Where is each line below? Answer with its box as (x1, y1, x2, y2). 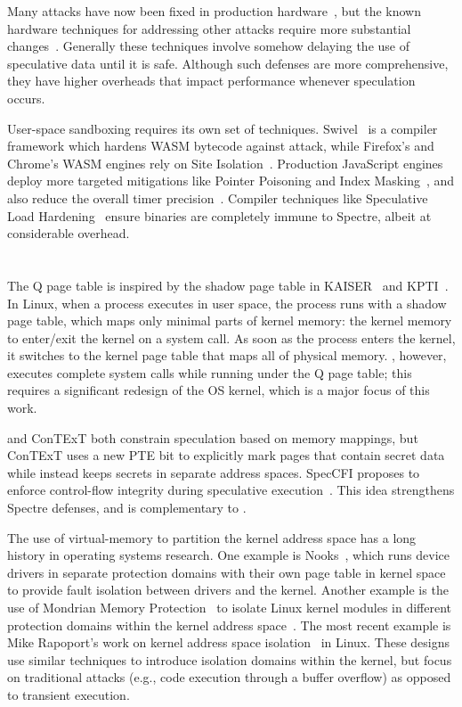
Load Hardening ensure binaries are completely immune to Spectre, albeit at (7, 206, 432, 225)
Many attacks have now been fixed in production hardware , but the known (7, 2, 421, 20)
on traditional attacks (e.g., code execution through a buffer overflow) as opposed (7, 668, 451, 686)
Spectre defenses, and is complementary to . (7, 498, 247, 517)
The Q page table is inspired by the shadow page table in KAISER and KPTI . (7, 275, 449, 294)
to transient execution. (7, 685, 130, 703)
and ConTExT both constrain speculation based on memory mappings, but (7, 428, 418, 447)
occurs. (7, 88, 45, 107)
